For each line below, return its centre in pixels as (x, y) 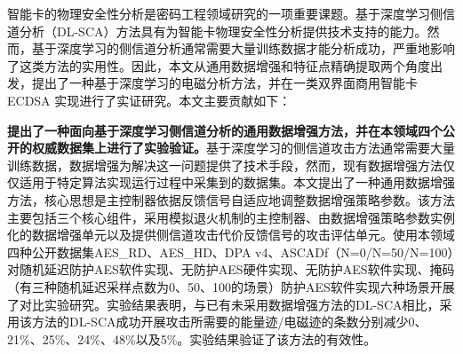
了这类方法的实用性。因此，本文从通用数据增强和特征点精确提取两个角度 (219, 65)
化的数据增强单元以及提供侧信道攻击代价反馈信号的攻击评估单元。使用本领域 (231, 235)
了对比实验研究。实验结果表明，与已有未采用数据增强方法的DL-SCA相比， (224, 304)
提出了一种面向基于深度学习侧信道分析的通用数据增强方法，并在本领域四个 (225, 130)
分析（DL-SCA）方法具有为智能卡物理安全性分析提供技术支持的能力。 (223, 31)
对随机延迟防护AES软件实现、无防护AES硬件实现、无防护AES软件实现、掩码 (231, 269)
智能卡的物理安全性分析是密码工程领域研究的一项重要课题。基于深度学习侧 (225, 13)
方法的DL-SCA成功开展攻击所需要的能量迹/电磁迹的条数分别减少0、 (229, 322)
